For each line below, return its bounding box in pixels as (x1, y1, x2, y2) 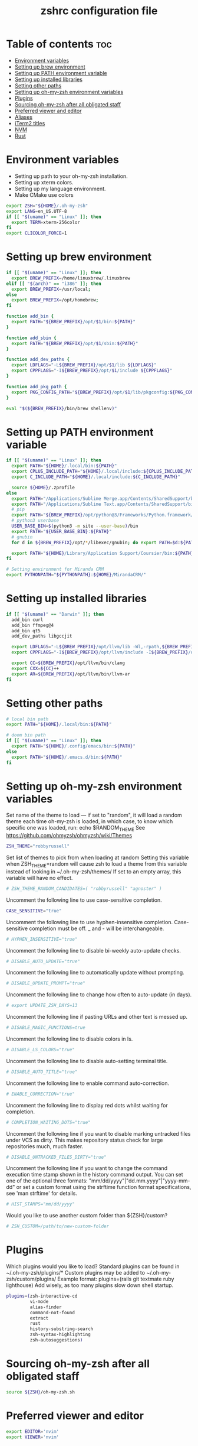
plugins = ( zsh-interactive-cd (6, 1293, 78, 1299)
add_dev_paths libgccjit (11, 633, 72, 639)
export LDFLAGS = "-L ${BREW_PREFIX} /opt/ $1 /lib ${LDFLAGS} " (11, 362, 157, 368)
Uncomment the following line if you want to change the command (6, 1165, 168, 1172)
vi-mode (29, 1298, 49, 1304)
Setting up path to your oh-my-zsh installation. (14, 173, 128, 180)
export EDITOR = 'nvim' (6, 1428, 60, 1434)
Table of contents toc (6, 37, 112, 51)
